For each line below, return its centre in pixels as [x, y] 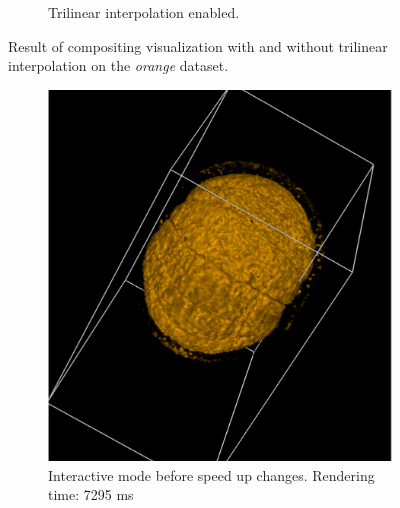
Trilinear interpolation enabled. [144, 12]
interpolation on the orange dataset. [118, 65]
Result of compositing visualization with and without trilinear [198, 45]
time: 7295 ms [91, 494]
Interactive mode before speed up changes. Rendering [211, 474]
